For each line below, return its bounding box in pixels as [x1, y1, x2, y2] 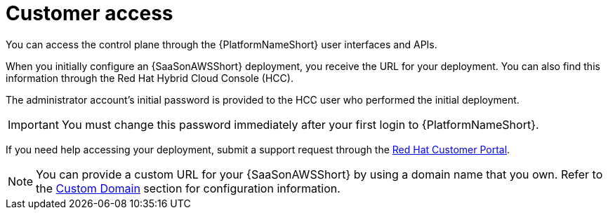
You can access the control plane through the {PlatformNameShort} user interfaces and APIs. [6, 38, 437, 50]
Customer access [6, 1, 173, 25]
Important [8, 117, 59, 132]
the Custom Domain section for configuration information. [36, 181, 341, 195]
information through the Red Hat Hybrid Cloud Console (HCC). [6, 71, 293, 84]
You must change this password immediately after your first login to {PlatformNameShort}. [61, 117, 539, 132]
